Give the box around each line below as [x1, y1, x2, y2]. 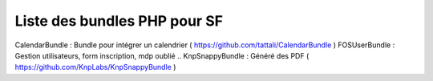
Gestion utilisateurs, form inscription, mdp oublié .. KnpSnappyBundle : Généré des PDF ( [14, 51, 310, 60]
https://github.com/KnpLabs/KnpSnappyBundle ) [14, 63, 176, 72]
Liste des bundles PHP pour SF [14, 12, 224, 30]
